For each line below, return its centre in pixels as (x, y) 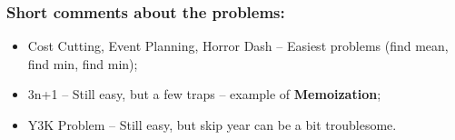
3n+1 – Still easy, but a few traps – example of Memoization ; (204, 94)
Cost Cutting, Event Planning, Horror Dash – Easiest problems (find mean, (238, 46)
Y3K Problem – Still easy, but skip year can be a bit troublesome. (212, 125)
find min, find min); (83, 63)
